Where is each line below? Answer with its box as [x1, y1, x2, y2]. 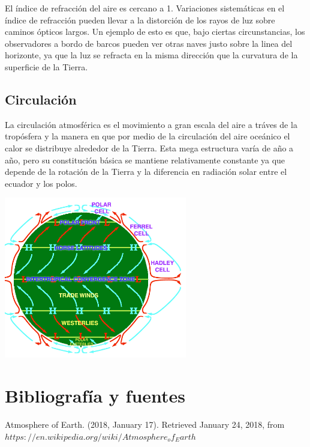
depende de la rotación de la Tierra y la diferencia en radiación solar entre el [5, 165, 287, 178]
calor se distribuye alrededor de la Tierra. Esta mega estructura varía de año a [5, 141, 294, 154]
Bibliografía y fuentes [5, 383, 186, 408]
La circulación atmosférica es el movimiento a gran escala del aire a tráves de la [5, 118, 297, 130]
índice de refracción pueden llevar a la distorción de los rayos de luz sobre [5, 13, 275, 26]
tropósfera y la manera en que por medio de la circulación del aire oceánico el [5, 130, 290, 142]
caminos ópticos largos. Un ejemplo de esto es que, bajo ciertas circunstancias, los [5, 25, 305, 38]
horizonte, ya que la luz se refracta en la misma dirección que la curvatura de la [5, 49, 298, 61]
